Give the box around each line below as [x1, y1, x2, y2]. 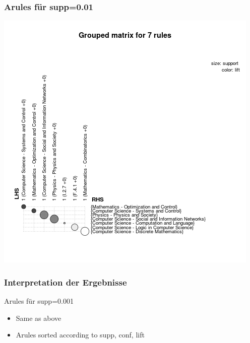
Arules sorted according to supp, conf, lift [16, 329, 145, 340]
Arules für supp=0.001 [4, 296, 74, 306]
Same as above [16, 312, 61, 323]
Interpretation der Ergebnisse [4, 276, 127, 288]
